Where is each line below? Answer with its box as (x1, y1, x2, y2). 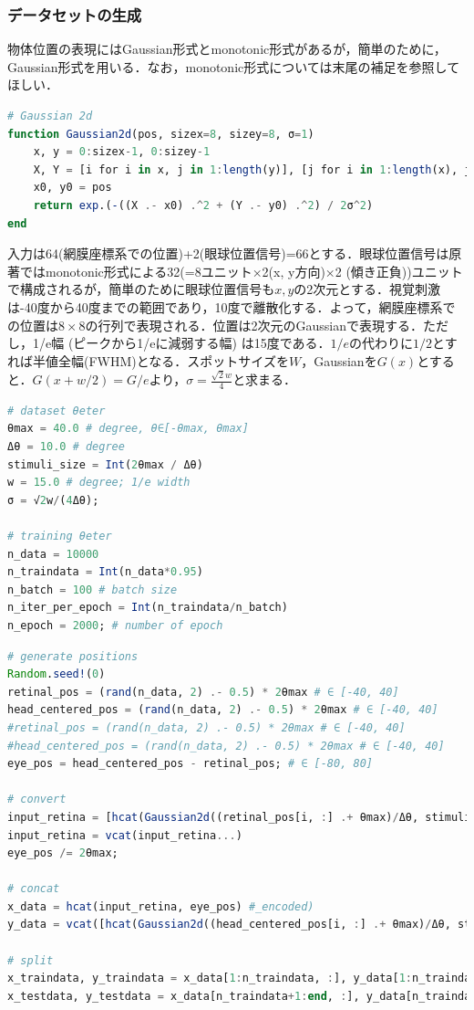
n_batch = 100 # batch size (7, 583, 178, 596)
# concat (7, 882, 60, 896)
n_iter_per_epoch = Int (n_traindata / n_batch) (7, 601, 288, 615)
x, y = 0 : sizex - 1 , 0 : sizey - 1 (33, 145, 211, 159)
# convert (7, 793, 67, 806)
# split (7, 953, 54, 967)
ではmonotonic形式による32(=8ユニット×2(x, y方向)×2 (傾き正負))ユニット (19, 261, 463, 280)
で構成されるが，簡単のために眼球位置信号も (7, 279, 275, 299)
